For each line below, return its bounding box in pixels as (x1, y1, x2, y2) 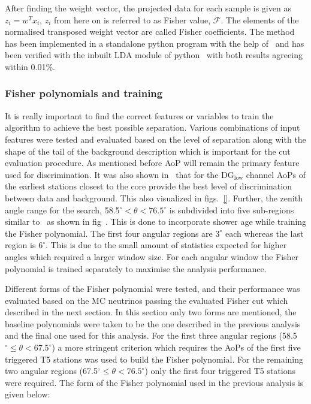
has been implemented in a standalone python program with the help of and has (5, 37, 304, 49)
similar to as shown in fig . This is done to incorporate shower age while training (5, 215, 307, 228)
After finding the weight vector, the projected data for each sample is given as (5, 2, 291, 14)
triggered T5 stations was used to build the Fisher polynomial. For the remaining (5, 352, 303, 365)
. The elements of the (221, 13, 299, 26)
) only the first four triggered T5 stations (144, 364, 296, 377)
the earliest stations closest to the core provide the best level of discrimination (5, 180, 292, 192)
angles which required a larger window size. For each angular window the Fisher (5, 250, 299, 263)
